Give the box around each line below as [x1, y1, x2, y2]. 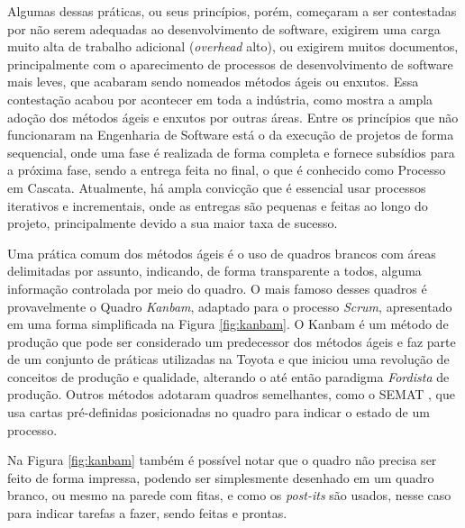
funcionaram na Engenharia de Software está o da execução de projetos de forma [7, 125, 454, 144]
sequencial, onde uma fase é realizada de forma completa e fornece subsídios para [7, 142, 455, 161]
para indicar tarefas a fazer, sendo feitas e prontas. [7, 504, 287, 523]
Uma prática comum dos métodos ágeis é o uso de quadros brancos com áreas [7, 243, 436, 262]
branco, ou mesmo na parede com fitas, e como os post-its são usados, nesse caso [7, 486, 451, 505]
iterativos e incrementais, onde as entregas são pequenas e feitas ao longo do [7, 196, 428, 214]
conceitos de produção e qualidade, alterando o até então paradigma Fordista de [7, 367, 450, 386]
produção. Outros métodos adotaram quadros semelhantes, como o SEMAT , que [7, 385, 455, 404]
